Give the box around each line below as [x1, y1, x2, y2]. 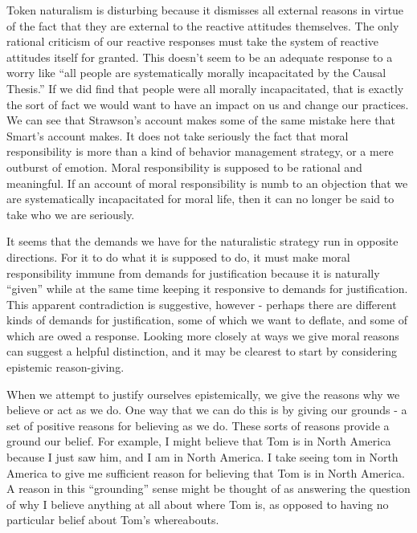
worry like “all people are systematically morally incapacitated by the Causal [6, 64, 386, 81]
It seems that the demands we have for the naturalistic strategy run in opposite [6, 233, 399, 250]
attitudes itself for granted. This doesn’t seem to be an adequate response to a [6, 48, 393, 65]
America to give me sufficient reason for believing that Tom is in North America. [6, 464, 405, 481]
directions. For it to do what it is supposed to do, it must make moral [6, 248, 350, 265]
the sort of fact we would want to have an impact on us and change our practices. [6, 96, 409, 112]
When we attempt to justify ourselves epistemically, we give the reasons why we [6, 385, 400, 402]
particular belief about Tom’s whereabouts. [6, 511, 219, 528]
